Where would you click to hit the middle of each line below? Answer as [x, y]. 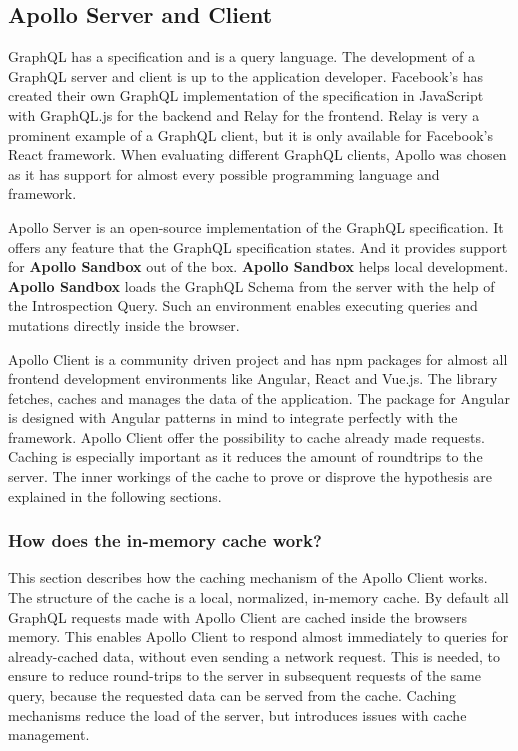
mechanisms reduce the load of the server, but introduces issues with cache [237, 714]
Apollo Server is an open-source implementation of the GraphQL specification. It [256, 226]
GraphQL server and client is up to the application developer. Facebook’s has [246, 75]
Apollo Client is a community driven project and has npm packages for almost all [258, 358]
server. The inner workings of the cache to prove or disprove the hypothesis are [250, 476]
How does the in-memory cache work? [165, 540]
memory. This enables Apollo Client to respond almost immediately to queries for [258, 636]
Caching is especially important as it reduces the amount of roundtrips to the [245, 456]
